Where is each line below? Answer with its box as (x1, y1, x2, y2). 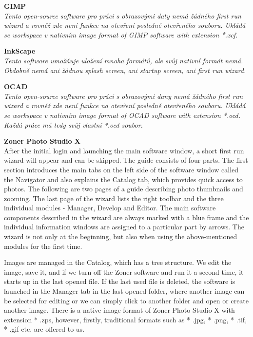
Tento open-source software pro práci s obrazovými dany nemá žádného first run (4, 91, 243, 101)
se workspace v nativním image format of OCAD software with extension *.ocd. (4, 110, 240, 120)
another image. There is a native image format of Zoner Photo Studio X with (4, 305, 235, 315)
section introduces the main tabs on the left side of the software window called (4, 164, 239, 174)
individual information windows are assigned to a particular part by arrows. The (4, 222, 244, 232)
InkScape (4, 46, 36, 56)
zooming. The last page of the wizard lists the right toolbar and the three (4, 193, 224, 203)
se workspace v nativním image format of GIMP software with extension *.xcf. (4, 29, 238, 39)
